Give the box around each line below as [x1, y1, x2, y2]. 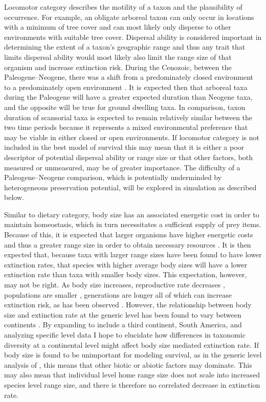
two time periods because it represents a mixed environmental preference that [4, 122, 248, 132]
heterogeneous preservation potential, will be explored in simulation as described [4, 182, 257, 192]
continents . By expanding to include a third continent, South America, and [4, 319, 242, 330]
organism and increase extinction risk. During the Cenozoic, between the [4, 61, 232, 72]
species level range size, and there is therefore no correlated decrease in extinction [4, 379, 260, 390]
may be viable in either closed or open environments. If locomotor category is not [4, 131, 259, 142]
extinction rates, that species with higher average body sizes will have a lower [4, 259, 248, 270]
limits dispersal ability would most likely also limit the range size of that [4, 51, 232, 62]
